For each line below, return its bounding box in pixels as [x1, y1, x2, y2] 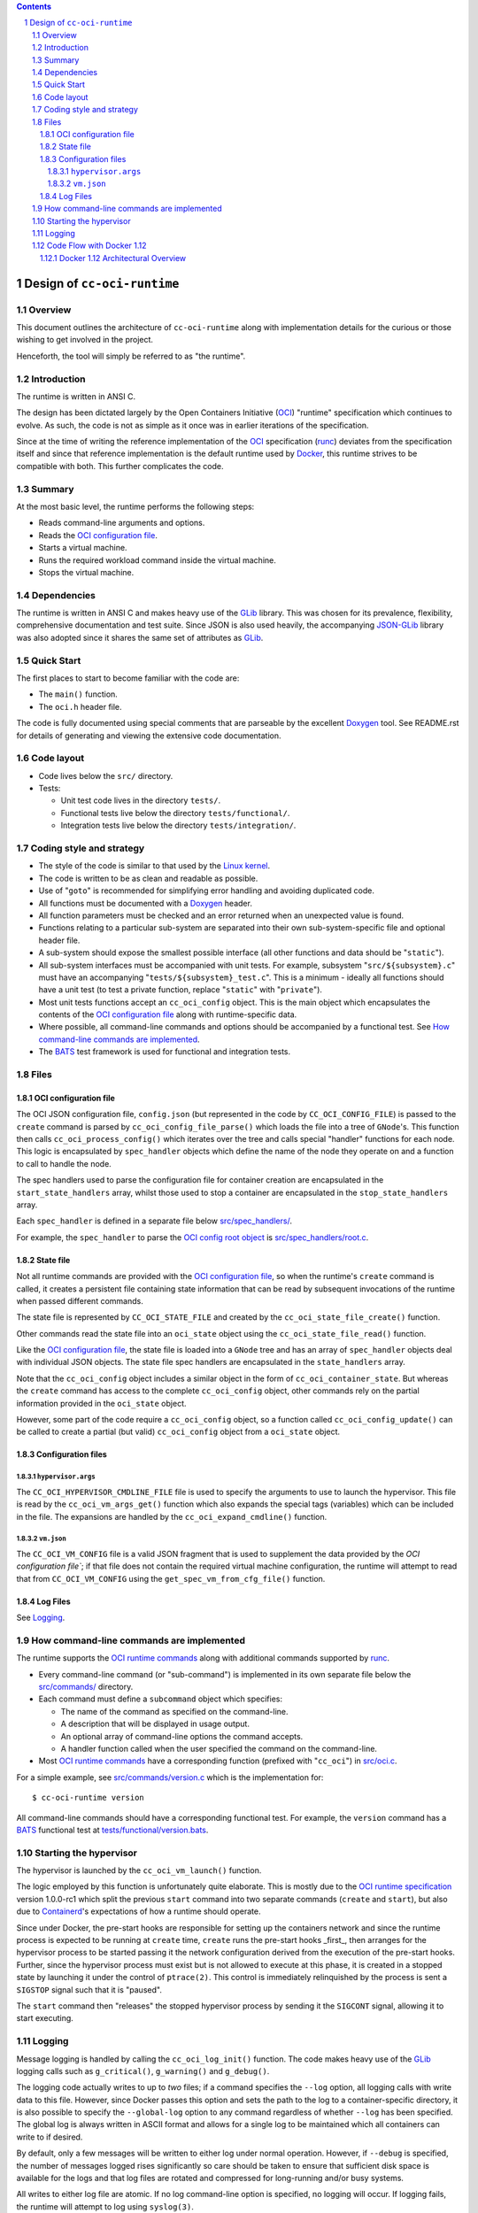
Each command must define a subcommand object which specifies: [38, 1693, 283, 1704]
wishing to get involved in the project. [16, 335, 154, 345]
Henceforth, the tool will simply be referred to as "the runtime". [16, 351, 246, 361]
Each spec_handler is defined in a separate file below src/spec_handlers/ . [16, 1215, 292, 1226]
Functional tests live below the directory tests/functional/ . [60, 807, 290, 818]
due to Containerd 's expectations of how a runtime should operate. [16, 1906, 261, 1916]
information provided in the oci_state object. [16, 1398, 187, 1408]
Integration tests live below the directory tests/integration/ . [60, 820, 297, 831]
